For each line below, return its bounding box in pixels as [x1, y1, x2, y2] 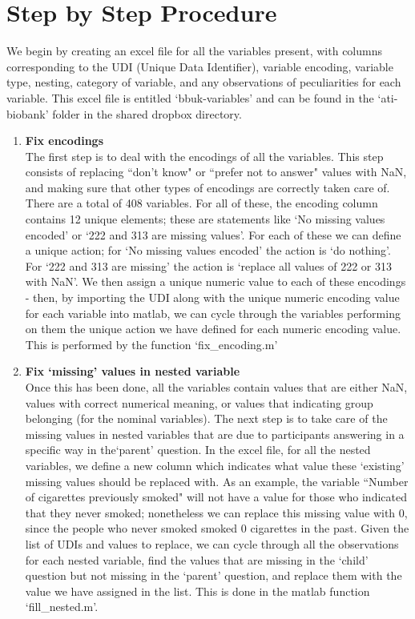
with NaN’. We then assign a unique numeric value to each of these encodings [25, 273, 406, 290]
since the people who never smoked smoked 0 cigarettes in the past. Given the [25, 520, 409, 537]
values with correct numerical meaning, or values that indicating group [25, 394, 373, 411]
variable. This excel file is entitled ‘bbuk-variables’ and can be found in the [6, 89, 374, 106]
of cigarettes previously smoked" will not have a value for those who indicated [25, 488, 407, 505]
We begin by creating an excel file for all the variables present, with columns [6, 42, 382, 59]
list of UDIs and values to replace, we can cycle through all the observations [25, 535, 399, 552]
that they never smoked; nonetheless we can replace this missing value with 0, [25, 504, 408, 521]
